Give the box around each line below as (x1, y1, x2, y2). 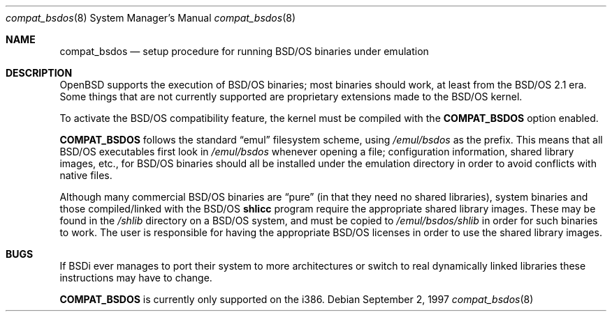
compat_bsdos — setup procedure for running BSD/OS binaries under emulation (59, 45, 429, 57)
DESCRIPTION (6, 67, 73, 79)
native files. (59, 169, 112, 181)
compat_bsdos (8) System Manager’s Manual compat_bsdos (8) (6, 12, 296, 24)
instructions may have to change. (59, 272, 212, 284)
